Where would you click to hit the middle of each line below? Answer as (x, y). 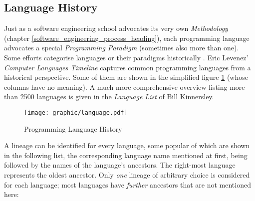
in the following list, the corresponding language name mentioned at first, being (126, 155)
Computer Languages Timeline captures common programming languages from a (127, 67)
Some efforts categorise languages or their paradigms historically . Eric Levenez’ (126, 57)
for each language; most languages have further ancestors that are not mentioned (127, 184)
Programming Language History (73, 128)
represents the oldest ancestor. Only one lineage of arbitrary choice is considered (127, 174)
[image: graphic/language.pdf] (76, 112)
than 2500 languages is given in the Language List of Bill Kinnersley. (109, 97)
